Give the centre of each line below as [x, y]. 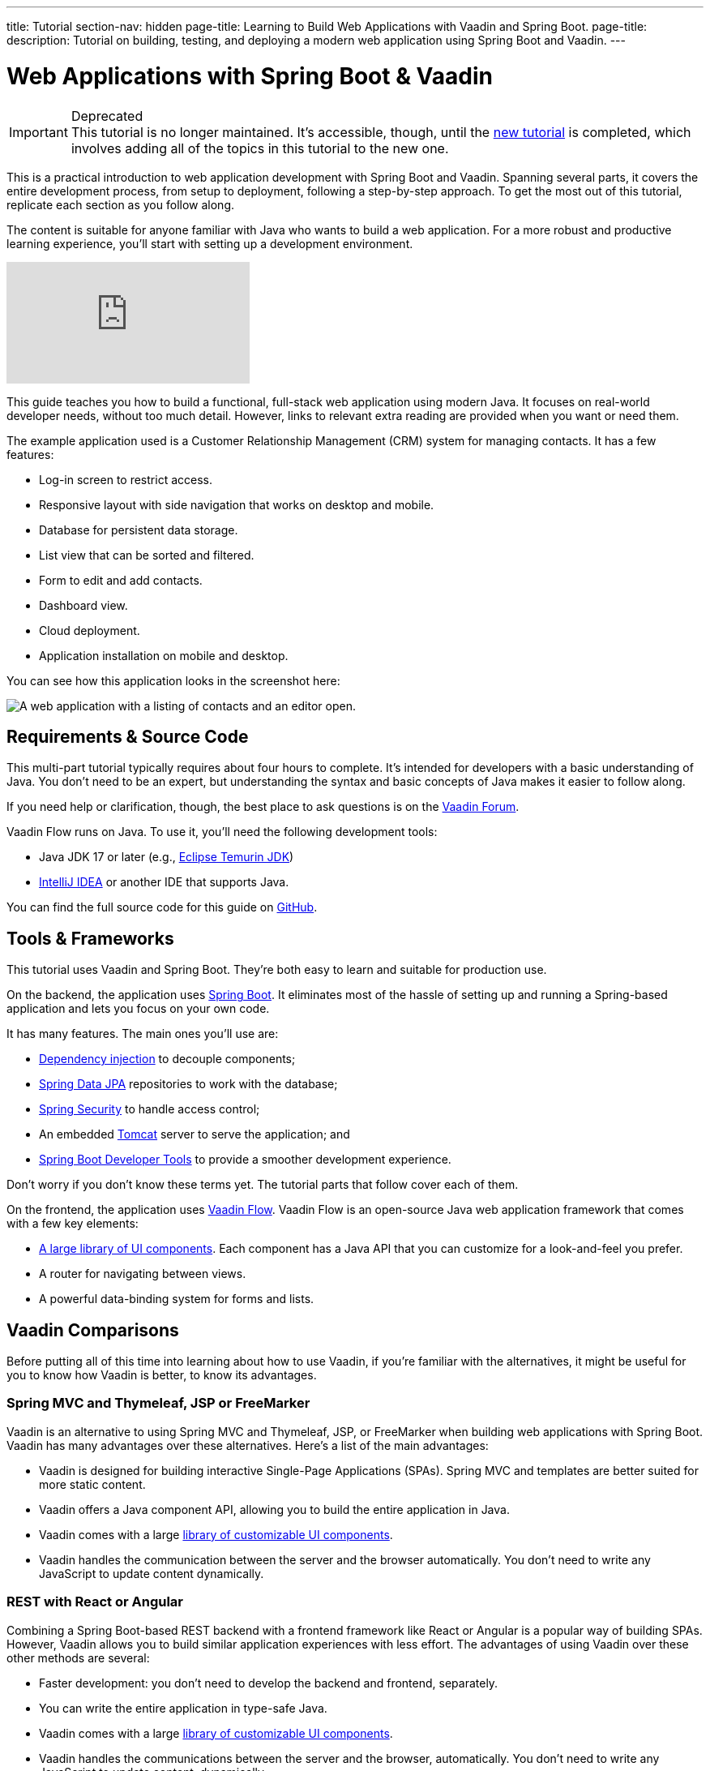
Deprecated [107, 116]
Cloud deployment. [90, 630]
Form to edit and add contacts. [121, 580]
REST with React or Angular [95, 1602]
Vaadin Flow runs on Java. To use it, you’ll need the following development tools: [222, 832]
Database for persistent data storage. [139, 530]
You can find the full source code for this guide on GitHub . [162, 907]
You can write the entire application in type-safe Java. [183, 1708]
